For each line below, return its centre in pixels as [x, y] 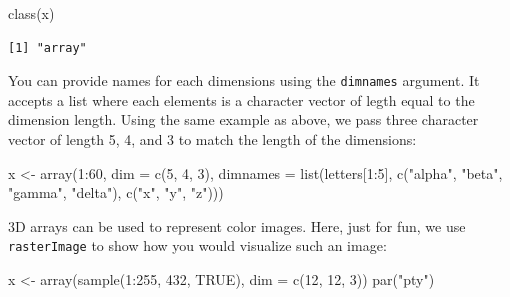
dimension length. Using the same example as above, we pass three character [243, 119]
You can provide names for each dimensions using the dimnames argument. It [244, 80]
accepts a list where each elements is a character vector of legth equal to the [241, 99]
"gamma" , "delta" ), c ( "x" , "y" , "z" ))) [116, 192]
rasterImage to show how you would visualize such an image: [197, 245]
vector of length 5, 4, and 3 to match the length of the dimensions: [212, 139]
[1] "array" [47, 47]
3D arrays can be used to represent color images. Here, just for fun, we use [237, 225]
